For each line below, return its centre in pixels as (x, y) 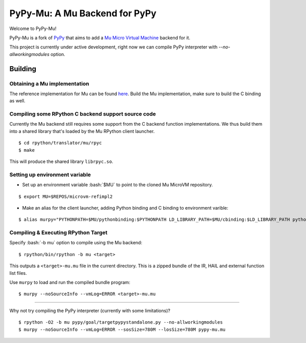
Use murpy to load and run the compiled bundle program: (70, 282)
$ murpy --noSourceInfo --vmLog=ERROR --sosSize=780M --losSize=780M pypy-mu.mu (122, 329)
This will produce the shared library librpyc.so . (61, 161)
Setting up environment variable (50, 175)
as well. (17, 101)
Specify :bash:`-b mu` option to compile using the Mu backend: (76, 243)
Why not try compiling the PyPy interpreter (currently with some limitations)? (90, 310)
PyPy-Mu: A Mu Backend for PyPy (83, 13)
